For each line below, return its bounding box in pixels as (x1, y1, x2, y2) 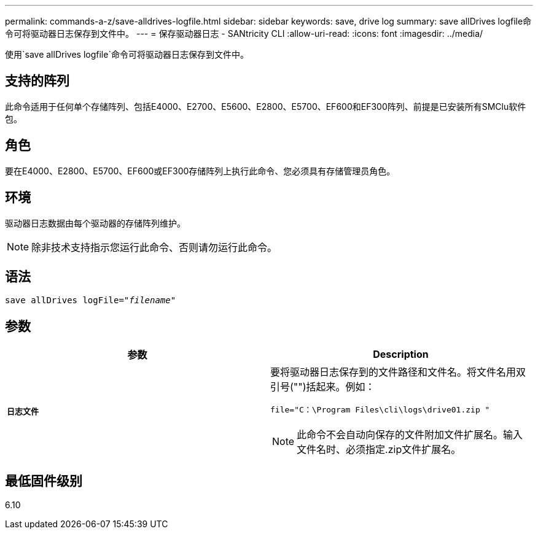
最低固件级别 (5, 473, 82, 489)
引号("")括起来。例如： (270, 381, 375, 393)
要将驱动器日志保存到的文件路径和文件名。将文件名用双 (270, 366, 526, 379)
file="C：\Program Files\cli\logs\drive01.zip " (270, 405, 490, 415)
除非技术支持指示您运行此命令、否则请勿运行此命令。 (31, 241, 278, 253)
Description (373, 348, 429, 361)
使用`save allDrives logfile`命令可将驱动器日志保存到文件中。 (5, 49, 249, 60)
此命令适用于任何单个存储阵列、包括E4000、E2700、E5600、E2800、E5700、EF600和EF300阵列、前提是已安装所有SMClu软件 (5, 101, 526, 112)
